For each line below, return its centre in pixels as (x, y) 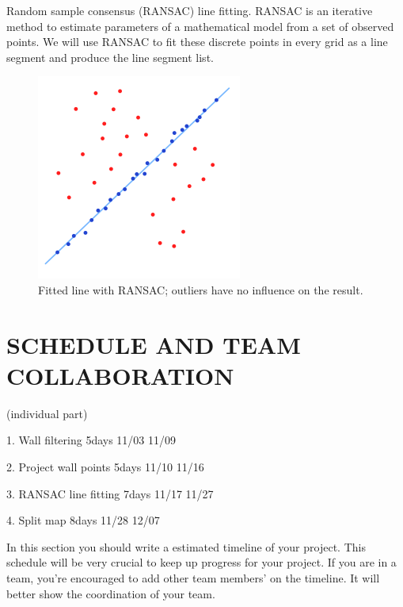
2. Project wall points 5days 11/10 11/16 (105, 467)
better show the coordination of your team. (111, 593)
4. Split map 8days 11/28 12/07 (83, 520)
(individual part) (47, 413)
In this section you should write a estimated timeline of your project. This (186, 546)
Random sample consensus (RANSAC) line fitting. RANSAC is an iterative (190, 10)
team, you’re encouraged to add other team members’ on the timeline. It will (193, 578)
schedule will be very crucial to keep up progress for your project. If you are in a (201, 562)
